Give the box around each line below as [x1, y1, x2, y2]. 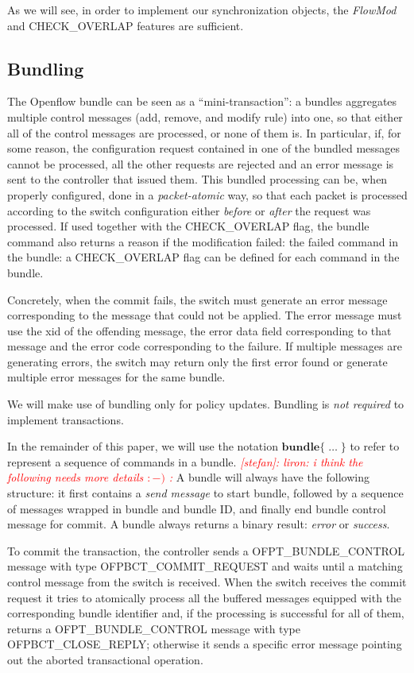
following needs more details [7, 469, 144, 485]
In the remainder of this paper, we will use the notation [7, 438, 278, 454]
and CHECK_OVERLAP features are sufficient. [7, 17, 244, 33]
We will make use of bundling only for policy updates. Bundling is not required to [7, 396, 404, 412]
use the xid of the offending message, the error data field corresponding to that [7, 322, 392, 338]
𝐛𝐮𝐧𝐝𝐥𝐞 [281, 442, 320, 454]
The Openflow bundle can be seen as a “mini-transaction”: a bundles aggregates [7, 93, 397, 110]
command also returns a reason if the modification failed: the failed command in [7, 233, 398, 249]
